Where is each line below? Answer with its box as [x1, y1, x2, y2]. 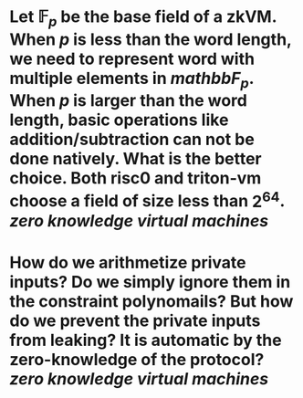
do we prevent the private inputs [9, 310, 261, 330]
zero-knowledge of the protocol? [9, 349, 265, 370]
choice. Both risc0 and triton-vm [9, 168, 262, 189]
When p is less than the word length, [9, 29, 292, 49]
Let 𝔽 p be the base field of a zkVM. [9, 6, 277, 30]
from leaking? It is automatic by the [9, 330, 282, 351]
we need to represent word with [9, 48, 256, 69]
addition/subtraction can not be [9, 130, 256, 150]
